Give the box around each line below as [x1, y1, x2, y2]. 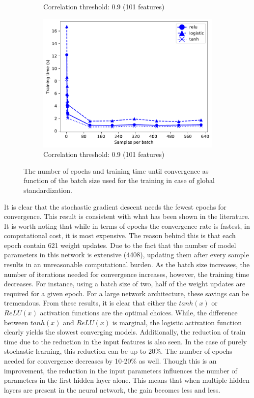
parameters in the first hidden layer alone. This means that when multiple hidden [4, 375, 250, 385]
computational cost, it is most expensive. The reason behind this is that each [4, 230, 236, 241]
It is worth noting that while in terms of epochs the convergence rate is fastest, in [4, 220, 250, 231]
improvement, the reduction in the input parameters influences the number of [4, 365, 237, 375]
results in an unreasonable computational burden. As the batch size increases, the [4, 259, 250, 270]
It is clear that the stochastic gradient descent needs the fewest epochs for [4, 201, 226, 212]
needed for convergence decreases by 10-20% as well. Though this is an [4, 356, 217, 366]
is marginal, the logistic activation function [112, 317, 242, 327]
